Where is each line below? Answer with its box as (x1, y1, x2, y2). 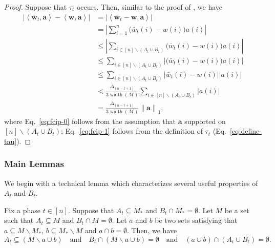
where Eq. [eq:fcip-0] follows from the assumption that (4, 115, 176, 126)
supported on (184, 115, 226, 126)
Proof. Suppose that (4, 2, 67, 12)
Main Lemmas (4, 157, 64, 170)
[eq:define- (229, 126, 262, 136)
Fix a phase (4, 204, 41, 215)
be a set (224, 204, 249, 215)
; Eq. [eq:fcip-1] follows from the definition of (61, 126, 203, 136)
